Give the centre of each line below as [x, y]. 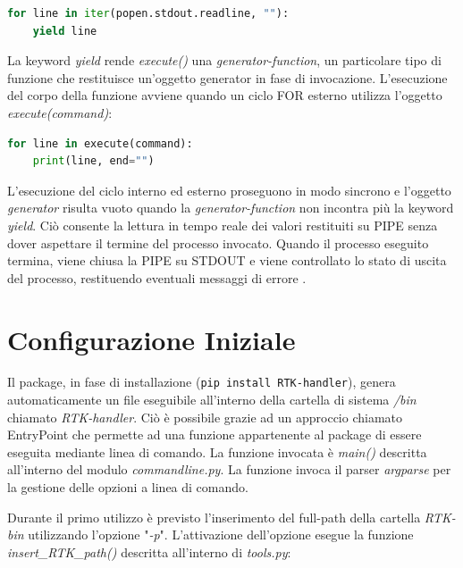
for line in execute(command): [100, 143]
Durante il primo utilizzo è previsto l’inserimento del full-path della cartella [214, 517]
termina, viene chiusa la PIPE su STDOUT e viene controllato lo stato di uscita [227, 260]
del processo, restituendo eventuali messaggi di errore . [157, 277]
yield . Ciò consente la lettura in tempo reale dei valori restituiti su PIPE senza [223, 225]
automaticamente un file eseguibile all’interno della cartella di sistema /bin [212, 400]
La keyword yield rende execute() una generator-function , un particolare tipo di [224, 60]
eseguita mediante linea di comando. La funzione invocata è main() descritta [217, 451]
